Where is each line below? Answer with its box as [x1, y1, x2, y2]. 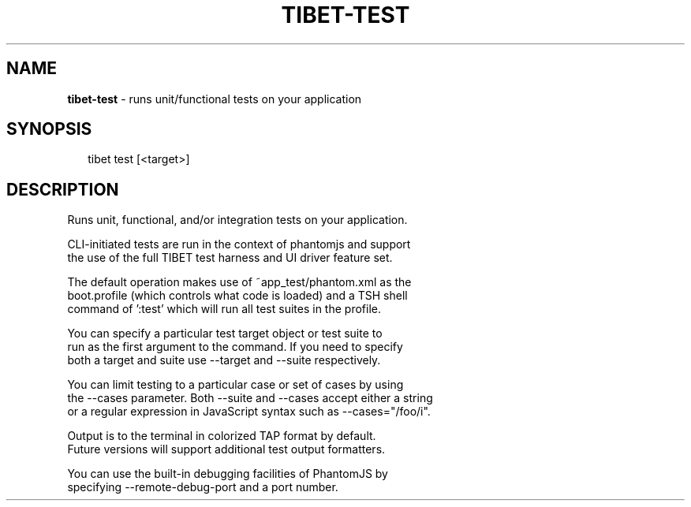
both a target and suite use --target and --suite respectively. [67, 353, 381, 367]
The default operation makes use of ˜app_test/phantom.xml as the [67, 275, 412, 289]
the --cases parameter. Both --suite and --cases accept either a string [67, 391, 433, 405]
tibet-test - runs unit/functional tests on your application [67, 91, 362, 106]
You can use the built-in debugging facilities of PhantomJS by [67, 467, 388, 481]
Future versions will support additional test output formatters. [67, 442, 386, 457]
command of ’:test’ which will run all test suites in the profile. [67, 302, 381, 316]
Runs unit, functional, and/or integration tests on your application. [67, 213, 408, 227]
